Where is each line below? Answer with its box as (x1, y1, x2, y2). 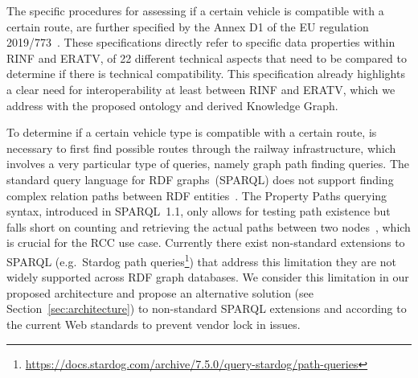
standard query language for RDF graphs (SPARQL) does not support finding (6, 171, 394, 187)
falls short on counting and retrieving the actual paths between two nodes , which (6, 218, 411, 235)
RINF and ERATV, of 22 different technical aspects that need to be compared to (6, 49, 407, 66)
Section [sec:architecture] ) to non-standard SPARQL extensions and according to (6, 300, 407, 317)
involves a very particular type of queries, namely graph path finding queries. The (6, 155, 410, 172)
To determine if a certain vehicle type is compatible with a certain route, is (6, 124, 377, 141)
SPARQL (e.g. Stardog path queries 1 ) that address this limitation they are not (6, 250, 396, 269)
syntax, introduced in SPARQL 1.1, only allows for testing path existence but (6, 203, 391, 220)
